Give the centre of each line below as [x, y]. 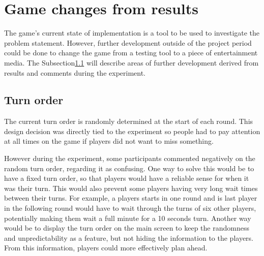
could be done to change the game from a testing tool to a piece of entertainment [131, 53]
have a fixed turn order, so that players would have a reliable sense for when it [127, 178]
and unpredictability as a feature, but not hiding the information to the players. [129, 237]
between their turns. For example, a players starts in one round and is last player [131, 198]
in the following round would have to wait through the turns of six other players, [130, 208]
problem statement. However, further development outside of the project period [128, 42]
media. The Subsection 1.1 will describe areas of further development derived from [131, 62]
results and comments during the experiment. [75, 72]
